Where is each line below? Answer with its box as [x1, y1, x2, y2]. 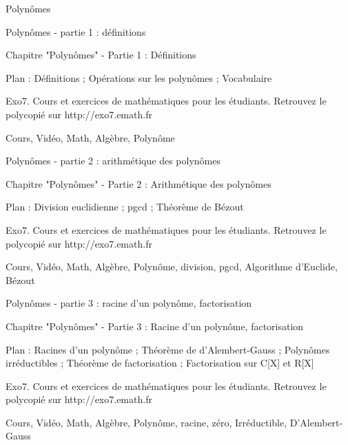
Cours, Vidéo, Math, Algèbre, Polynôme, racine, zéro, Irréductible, [6, 415, 287, 429]
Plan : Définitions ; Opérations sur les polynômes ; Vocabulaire [6, 70, 272, 85]
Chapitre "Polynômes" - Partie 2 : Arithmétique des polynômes [6, 176, 272, 191]
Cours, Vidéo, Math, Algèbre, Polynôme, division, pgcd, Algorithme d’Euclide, [6, 259, 338, 274]
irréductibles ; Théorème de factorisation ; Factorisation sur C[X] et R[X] [6, 356, 314, 370]
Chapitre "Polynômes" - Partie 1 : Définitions [6, 47, 196, 62]
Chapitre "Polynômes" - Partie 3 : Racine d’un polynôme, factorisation [6, 318, 304, 333]
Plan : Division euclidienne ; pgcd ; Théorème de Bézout [6, 199, 244, 214]
